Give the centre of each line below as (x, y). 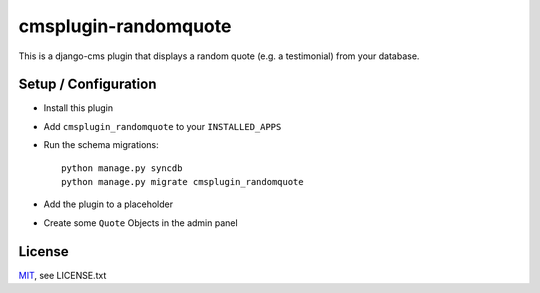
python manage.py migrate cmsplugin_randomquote (182, 182)
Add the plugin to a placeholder (108, 204)
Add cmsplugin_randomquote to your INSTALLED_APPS (162, 126)
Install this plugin (78, 108)
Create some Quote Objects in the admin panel (141, 222)
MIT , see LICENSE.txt (62, 275)
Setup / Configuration (87, 84)
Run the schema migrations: (101, 145)
